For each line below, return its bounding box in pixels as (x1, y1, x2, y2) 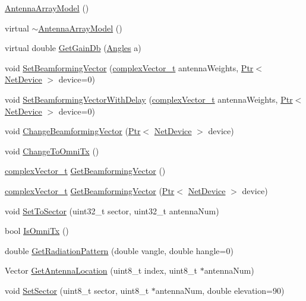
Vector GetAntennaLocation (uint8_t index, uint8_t (5, 264, 197, 277)
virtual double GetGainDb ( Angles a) (5, 42, 141, 54)
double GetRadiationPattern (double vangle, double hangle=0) (5, 244, 234, 256)
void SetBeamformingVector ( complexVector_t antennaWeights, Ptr (5, 61, 254, 74)
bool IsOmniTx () (5, 224, 69, 237)
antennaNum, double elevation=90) (155, 284, 285, 296)
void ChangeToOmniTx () (5, 144, 99, 157)
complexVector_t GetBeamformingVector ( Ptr (5, 184, 175, 197)
